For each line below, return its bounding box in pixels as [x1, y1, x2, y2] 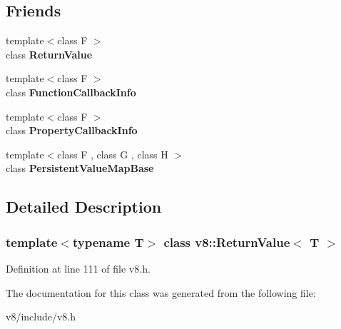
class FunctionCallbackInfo [6, 84, 136, 99]
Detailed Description [6, 196, 162, 218]
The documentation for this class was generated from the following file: [6, 285, 316, 300]
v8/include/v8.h [6, 309, 76, 324]
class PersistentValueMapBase [6, 161, 154, 176]
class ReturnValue [6, 46, 93, 61]
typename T [72, 233, 144, 250]
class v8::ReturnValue [163, 233, 290, 250]
